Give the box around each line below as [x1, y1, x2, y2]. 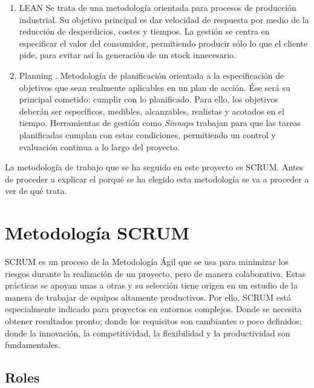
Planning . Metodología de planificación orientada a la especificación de [19, 69, 284, 81]
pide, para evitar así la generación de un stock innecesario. [19, 48, 236, 61]
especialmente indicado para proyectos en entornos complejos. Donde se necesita [5, 303, 302, 315]
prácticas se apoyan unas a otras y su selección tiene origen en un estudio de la [5, 279, 298, 292]
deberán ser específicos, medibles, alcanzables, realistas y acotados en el [19, 104, 284, 117]
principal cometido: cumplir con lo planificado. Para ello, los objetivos [19, 93, 278, 105]
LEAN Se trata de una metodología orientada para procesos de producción [19, 1, 296, 13]
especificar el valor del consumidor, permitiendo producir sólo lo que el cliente [19, 36, 308, 49]
